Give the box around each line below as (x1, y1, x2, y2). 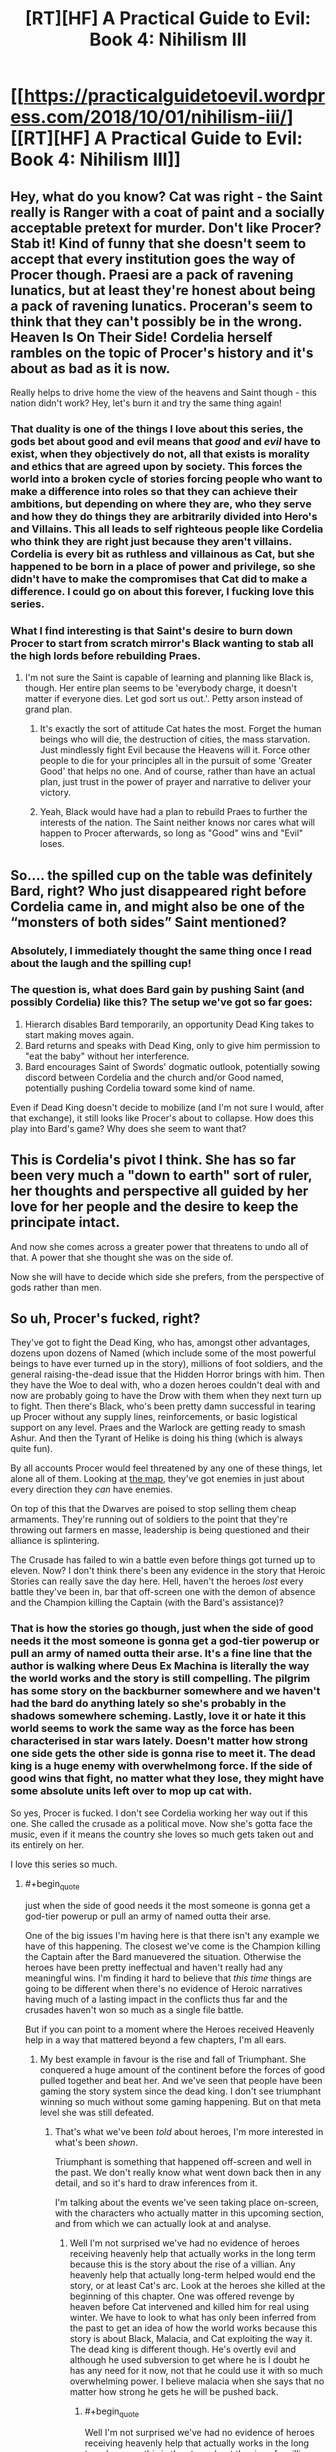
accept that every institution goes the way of (10, 250, 296, 267)
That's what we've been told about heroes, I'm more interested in (54, 2125, 324, 2137)
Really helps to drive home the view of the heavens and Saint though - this (10, 387, 317, 398)
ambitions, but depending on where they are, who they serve (10, 497, 312, 511)
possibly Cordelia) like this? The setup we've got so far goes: (10, 995, 313, 1009)
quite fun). (10, 1443, 53, 1455)
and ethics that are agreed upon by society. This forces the (10, 459, 303, 473)
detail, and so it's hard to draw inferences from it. (54, 2177, 258, 2189)
